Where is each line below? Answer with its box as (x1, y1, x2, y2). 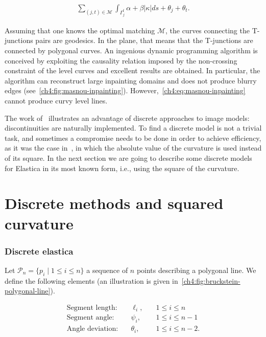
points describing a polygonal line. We (136, 264, 256, 275)
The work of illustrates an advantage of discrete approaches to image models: (5, 112, 250, 123)
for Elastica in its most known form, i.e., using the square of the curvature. (5, 162, 239, 173)
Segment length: (66, 304, 117, 311)
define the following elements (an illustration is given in (5, 275, 178, 286)
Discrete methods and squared (5, 193, 224, 214)
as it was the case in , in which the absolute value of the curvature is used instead (5, 142, 262, 153)
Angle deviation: (66, 325, 118, 333)
